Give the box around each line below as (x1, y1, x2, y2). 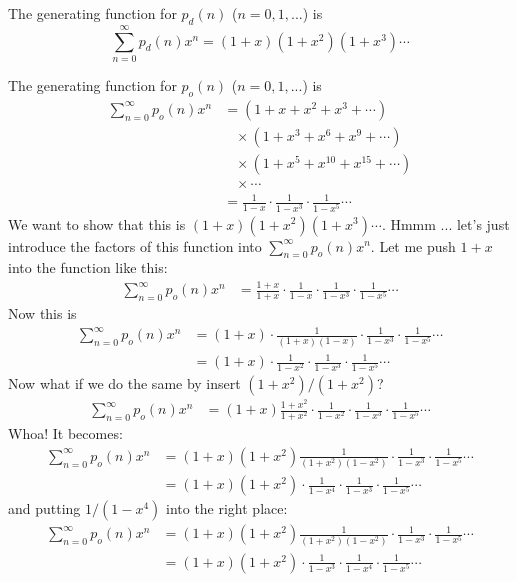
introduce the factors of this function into (8, 235, 262, 256)
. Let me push (370, 235, 456, 256)
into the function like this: (8, 257, 168, 278)
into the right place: (165, 498, 288, 519)
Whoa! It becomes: (8, 423, 123, 444)
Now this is (8, 303, 77, 324)
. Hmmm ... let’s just (381, 213, 510, 234)
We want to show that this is (8, 213, 186, 234)
